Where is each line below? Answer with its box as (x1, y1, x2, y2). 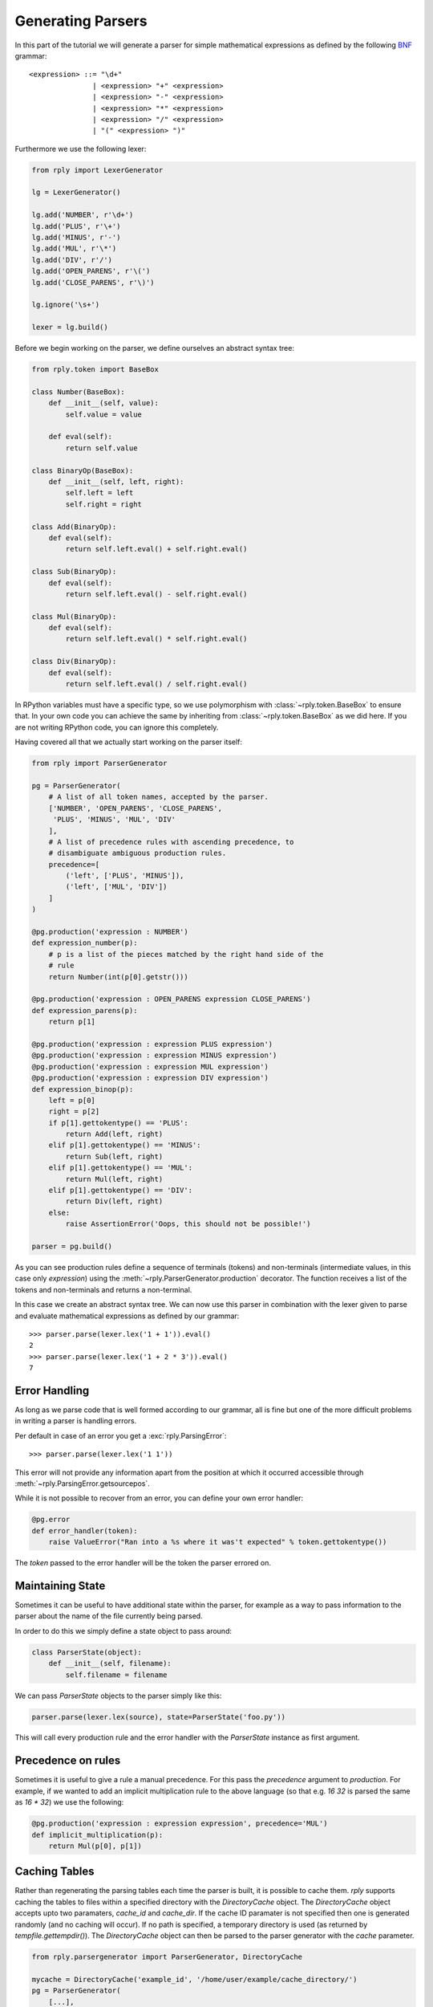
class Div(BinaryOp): (31, 657, 117, 666)
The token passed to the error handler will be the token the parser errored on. (14, 1558, 272, 1568)
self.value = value (65, 409, 142, 419)
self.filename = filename (65, 1670, 168, 1679)
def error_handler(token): (31, 1526, 138, 1535)
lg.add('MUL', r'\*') (31, 244, 117, 253)
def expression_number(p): (31, 938, 138, 947)
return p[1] (48, 1017, 96, 1027)
